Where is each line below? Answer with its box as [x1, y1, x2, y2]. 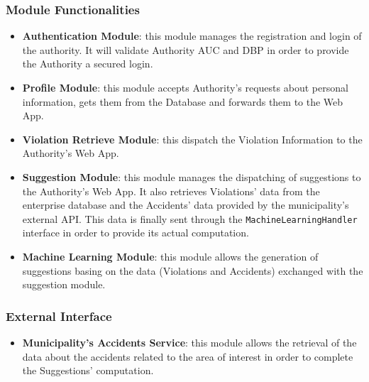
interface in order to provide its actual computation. [22, 225, 249, 240]
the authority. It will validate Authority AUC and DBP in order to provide [22, 42, 349, 57]
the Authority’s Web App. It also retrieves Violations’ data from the [22, 183, 320, 198]
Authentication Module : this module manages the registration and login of [22, 28, 362, 43]
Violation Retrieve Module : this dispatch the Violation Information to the [22, 131, 363, 146]
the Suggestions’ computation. [22, 363, 154, 378]
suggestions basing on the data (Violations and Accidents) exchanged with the [22, 263, 363, 278]
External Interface [6, 307, 112, 324]
